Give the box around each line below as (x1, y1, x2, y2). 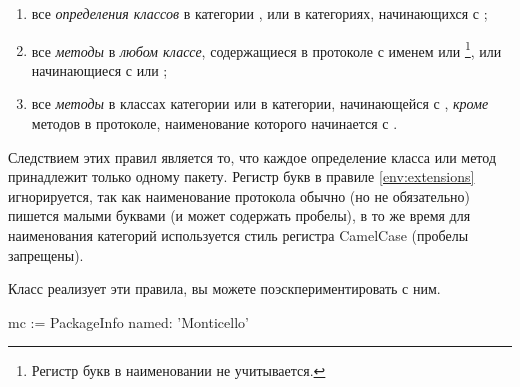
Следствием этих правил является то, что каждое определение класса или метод (8, 146, 497, 167)
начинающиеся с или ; (31, 59, 168, 80)
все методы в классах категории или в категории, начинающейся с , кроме (31, 93, 489, 114)
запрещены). (8, 244, 84, 265)
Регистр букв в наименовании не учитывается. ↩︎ (31, 360, 326, 381)
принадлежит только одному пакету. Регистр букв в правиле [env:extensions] (8, 166, 475, 187)
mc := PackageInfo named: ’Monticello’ (8, 311, 249, 332)
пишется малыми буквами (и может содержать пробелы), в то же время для (8, 205, 471, 226)
